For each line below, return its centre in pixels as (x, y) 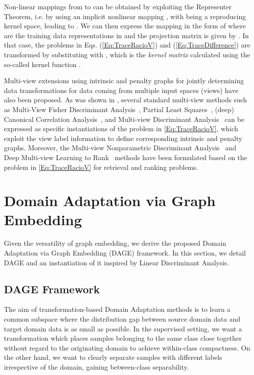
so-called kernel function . (42, 64)
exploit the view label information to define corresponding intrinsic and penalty (123, 138)
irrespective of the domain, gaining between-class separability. (96, 366)
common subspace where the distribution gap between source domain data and (122, 318)
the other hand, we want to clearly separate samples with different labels (113, 357)
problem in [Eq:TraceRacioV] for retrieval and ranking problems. (101, 167)
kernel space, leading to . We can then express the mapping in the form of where (125, 26)
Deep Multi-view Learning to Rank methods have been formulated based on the (126, 157)
